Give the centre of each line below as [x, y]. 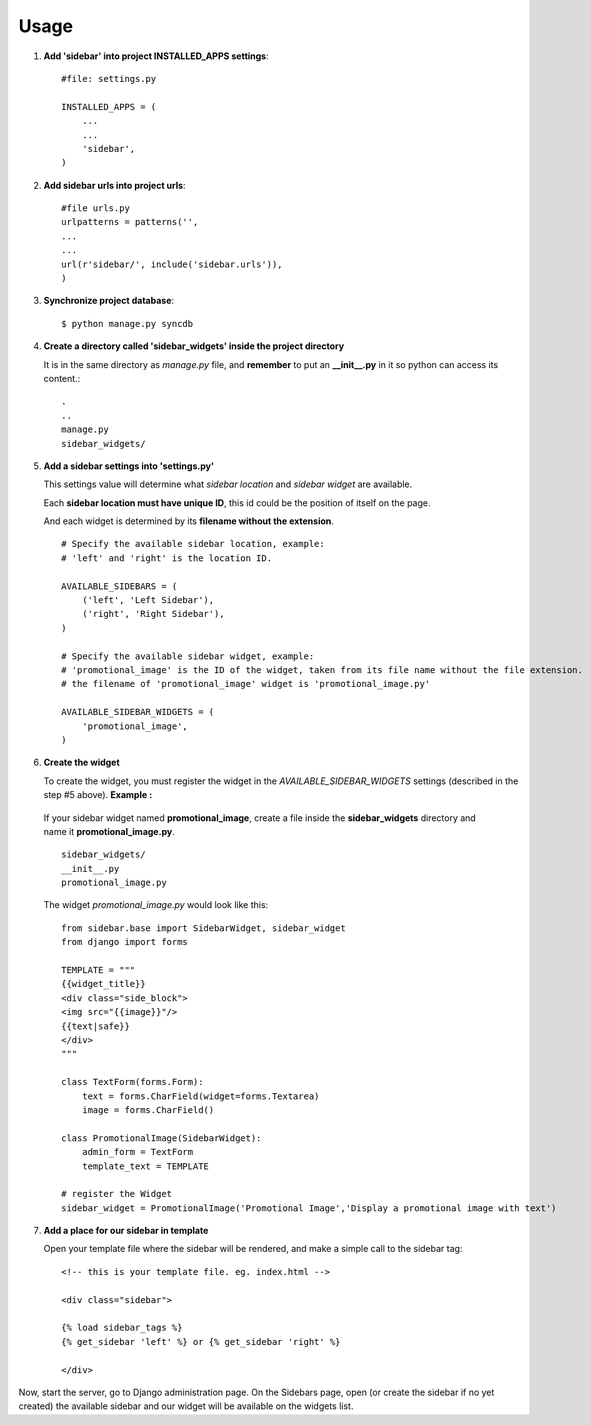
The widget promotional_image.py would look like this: [156, 905]
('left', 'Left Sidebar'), [148, 600]
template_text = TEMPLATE [145, 1166]
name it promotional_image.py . [109, 831]
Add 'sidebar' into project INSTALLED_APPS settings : [156, 56]
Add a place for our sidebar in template [126, 1231]
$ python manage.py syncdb [127, 323]
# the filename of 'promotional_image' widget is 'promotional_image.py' [246, 684]
